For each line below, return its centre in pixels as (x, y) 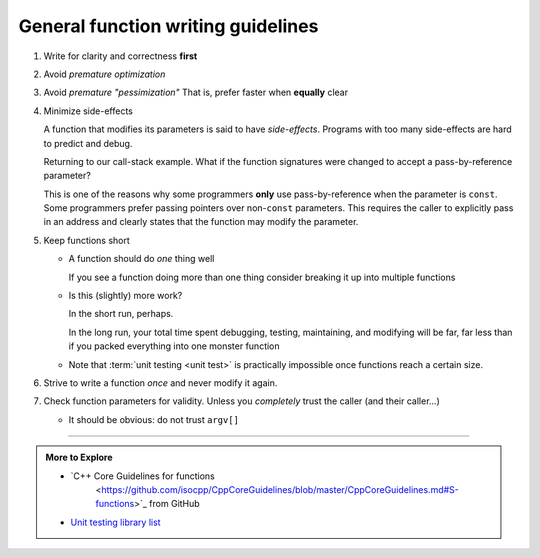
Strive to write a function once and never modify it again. (160, 382)
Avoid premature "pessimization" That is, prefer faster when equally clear (196, 92)
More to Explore (79, 457)
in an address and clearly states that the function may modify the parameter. (201, 222)
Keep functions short (86, 240)
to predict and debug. (88, 143)
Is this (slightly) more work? (125, 296)
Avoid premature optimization (104, 74)
